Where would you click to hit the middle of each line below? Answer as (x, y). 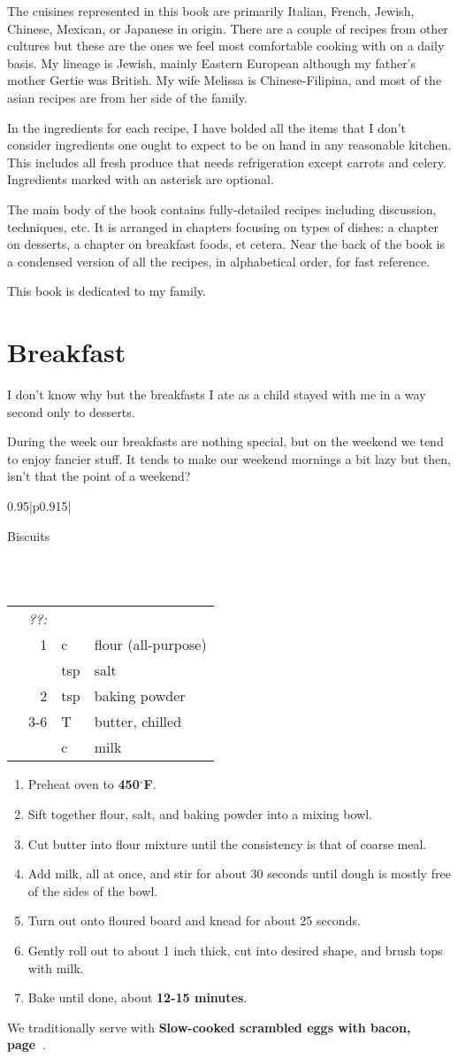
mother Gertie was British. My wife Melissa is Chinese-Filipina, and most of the (225, 80)
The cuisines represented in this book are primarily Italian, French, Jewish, (211, 11)
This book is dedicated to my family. (107, 291)
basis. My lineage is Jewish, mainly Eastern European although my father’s (212, 62)
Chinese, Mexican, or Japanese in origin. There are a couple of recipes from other (228, 28)
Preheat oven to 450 (84, 784)
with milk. (56, 967)
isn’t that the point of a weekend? (99, 476)
